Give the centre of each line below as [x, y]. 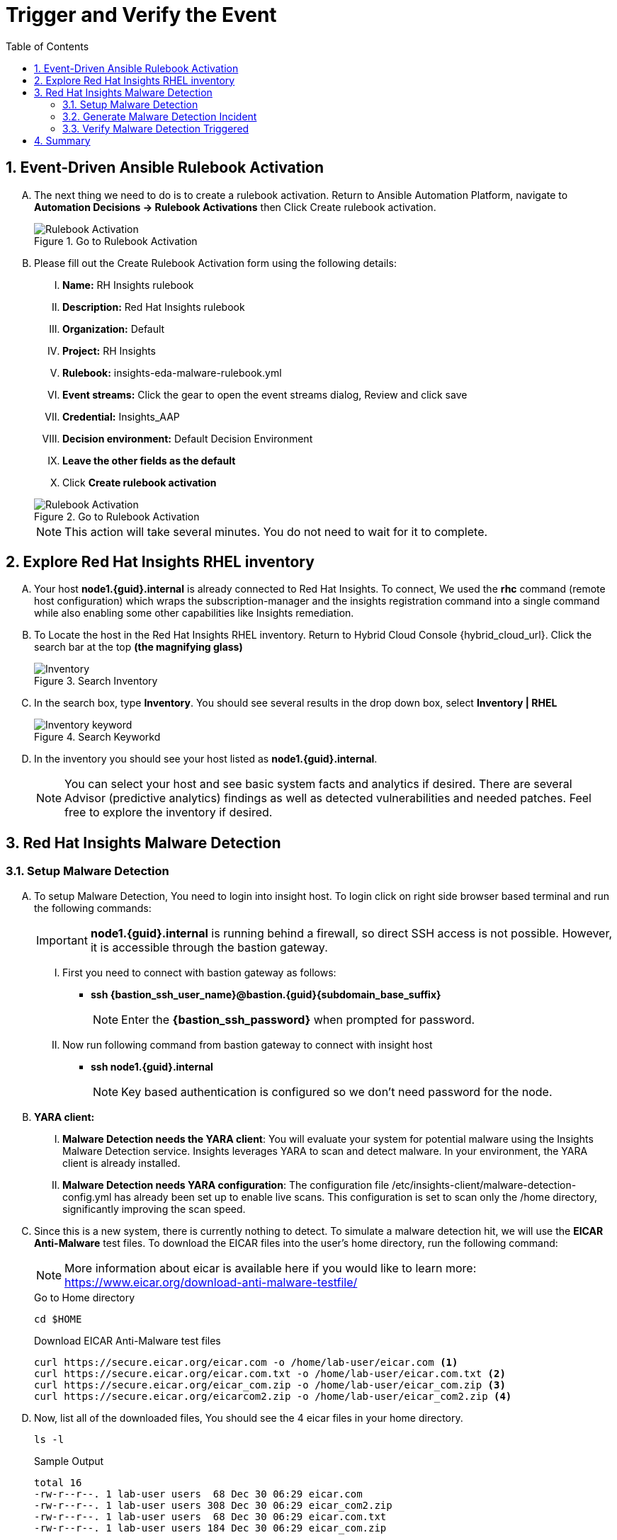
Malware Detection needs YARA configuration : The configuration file [226, 1185]
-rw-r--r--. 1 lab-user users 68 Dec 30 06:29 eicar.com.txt [210, 1516]
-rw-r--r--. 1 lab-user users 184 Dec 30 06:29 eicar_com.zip [210, 1528]
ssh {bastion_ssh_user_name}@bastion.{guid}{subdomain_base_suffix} [266, 994]
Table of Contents [47, 46]
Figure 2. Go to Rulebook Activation [117, 516]
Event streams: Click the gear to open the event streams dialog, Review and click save [265, 394]
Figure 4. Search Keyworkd [97, 737]
